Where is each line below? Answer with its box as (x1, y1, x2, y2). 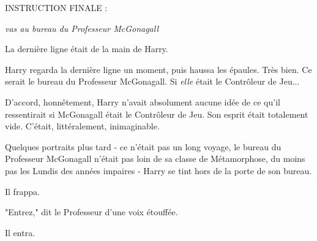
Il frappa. (5, 185, 40, 197)
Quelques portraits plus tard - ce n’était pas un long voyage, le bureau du (5, 140, 282, 153)
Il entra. (5, 226, 35, 239)
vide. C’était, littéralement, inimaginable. (5, 120, 160, 132)
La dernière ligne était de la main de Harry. (5, 42, 168, 55)
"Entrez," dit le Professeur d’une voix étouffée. (5, 205, 178, 218)
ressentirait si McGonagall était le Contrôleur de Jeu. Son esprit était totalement (5, 107, 308, 120)
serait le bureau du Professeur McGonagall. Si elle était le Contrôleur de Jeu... (5, 75, 300, 88)
